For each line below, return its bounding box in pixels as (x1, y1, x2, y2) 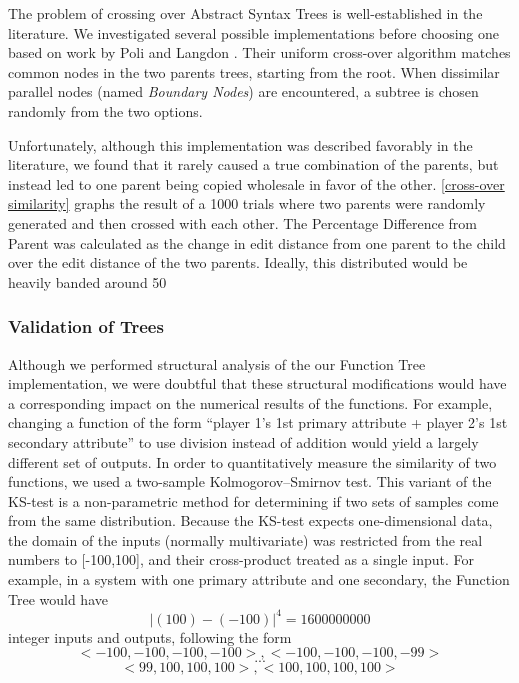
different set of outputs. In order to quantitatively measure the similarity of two (8, 451, 497, 472)
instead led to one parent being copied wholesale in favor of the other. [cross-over (8, 173, 505, 194)
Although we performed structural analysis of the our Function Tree (8, 353, 426, 374)
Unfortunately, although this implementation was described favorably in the (8, 134, 473, 155)
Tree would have (8, 588, 108, 609)
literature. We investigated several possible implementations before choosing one (8, 22, 499, 43)
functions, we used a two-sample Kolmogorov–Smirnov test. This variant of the (8, 471, 492, 492)
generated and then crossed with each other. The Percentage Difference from (8, 212, 477, 233)
